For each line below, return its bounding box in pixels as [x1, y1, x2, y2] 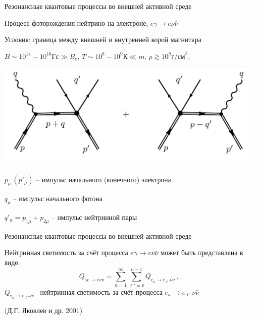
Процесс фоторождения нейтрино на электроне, [4, 17, 148, 28]
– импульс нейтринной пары [52, 212, 137, 222]
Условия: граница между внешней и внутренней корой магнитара [4, 34, 202, 45]
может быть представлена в [160, 247, 243, 258]
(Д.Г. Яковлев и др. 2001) [4, 305, 83, 316]
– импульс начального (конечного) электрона [36, 174, 171, 185]
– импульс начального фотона [13, 193, 103, 204]
